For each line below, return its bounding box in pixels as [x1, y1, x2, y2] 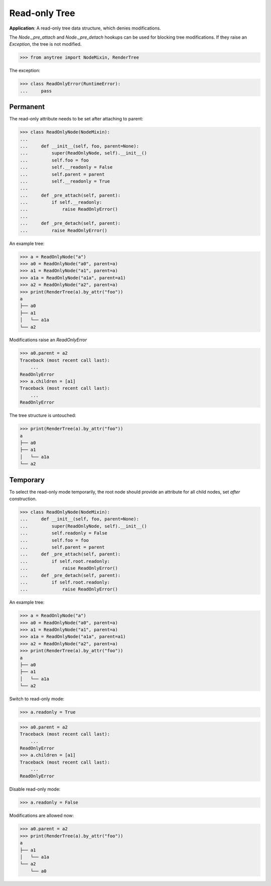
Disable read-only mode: [9, 786, 61, 792]
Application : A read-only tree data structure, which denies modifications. [9, 25, 161, 31]
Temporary [9, 476, 45, 484]
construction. [9, 496, 37, 502]
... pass [20, 88, 52, 94]
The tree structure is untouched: [9, 412, 76, 418]
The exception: [9, 68, 40, 74]
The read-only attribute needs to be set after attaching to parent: [9, 116, 144, 122]
